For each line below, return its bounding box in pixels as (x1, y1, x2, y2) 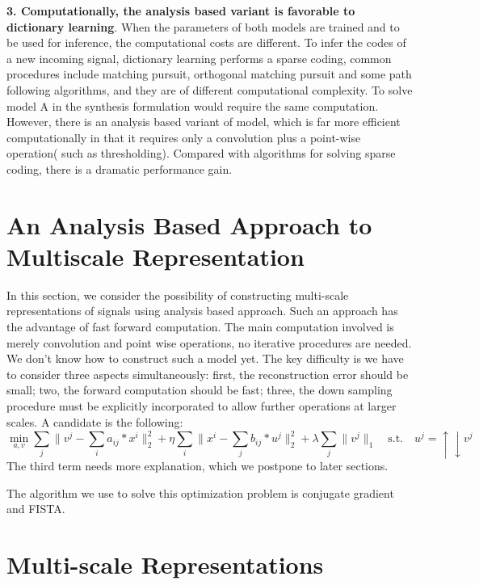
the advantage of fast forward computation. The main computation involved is (6, 318, 394, 335)
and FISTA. (6, 500, 65, 517)
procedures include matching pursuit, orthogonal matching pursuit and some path (6, 65, 412, 82)
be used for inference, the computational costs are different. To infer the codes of (6, 34, 406, 51)
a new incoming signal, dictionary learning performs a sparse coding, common (6, 49, 392, 66)
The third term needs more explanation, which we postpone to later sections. (6, 457, 389, 473)
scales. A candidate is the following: (6, 413, 183, 430)
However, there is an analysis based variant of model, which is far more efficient (6, 113, 401, 130)
